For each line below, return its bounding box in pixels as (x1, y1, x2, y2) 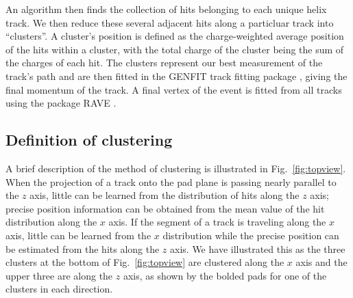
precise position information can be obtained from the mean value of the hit (5, 201, 325, 215)
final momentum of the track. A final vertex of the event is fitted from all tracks (5, 82, 342, 96)
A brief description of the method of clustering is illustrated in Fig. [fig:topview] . (5, 161, 346, 175)
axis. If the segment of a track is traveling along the (108, 215, 326, 229)
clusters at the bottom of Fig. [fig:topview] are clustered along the (5, 255, 284, 269)
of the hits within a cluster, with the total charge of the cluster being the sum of (5, 42, 344, 56)
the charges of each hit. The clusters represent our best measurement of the (5, 55, 323, 70)
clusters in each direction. (5, 282, 113, 296)
